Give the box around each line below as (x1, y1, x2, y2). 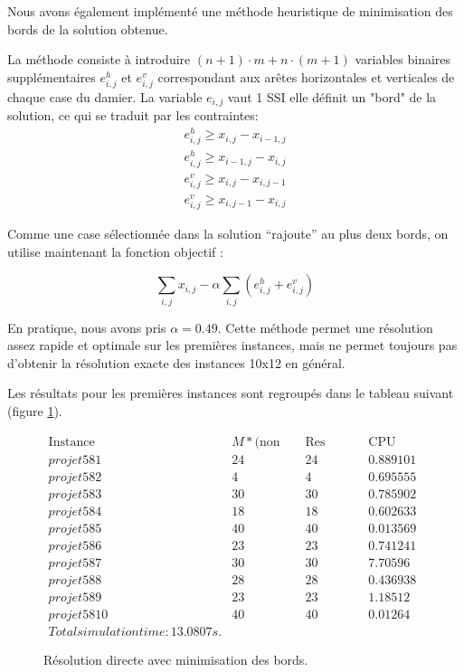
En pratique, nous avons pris (7, 317, 166, 336)
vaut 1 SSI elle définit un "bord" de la (227, 87, 437, 106)
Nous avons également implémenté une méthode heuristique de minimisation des (7, 2, 453, 20)
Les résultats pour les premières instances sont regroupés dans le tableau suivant (7, 383, 454, 402)
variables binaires (355, 50, 451, 69)
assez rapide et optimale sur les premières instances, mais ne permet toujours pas (7, 336, 458, 355)
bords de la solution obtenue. (7, 19, 168, 38)
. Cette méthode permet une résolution (217, 317, 433, 336)
